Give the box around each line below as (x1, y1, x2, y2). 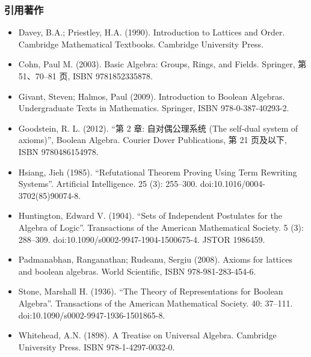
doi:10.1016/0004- (200, 177, 265, 190)
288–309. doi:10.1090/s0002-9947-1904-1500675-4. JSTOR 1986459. (18, 233, 265, 245)
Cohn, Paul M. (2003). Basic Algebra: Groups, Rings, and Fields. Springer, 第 (18, 58, 307, 70)
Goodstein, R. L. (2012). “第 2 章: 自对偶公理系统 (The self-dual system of (18, 121, 298, 134)
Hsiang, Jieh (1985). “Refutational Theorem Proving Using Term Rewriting (18, 165, 297, 178)
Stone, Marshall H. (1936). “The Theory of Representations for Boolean (18, 285, 283, 297)
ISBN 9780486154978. (18, 145, 99, 157)
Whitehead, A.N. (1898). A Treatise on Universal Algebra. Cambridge (18, 329, 277, 341)
